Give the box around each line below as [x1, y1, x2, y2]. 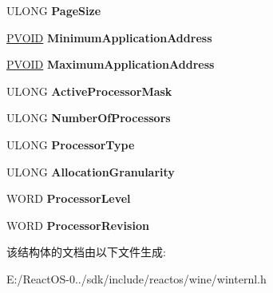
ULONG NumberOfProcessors [6, 109, 171, 126]
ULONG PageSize [6, 2, 101, 18]
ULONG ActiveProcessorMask [6, 82, 172, 99]
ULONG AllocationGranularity [6, 163, 175, 180]
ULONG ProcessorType [6, 136, 135, 152]
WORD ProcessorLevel [6, 190, 131, 207]
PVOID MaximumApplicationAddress [6, 56, 215, 73]
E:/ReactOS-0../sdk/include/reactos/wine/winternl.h [6, 270, 267, 287]
